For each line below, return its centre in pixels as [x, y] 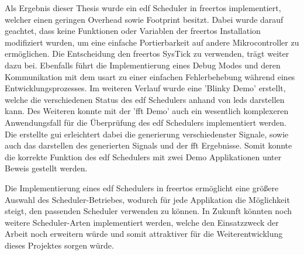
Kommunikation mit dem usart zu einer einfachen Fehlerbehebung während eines [150, 76]
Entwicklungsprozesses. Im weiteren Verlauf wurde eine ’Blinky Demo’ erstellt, [145, 88]
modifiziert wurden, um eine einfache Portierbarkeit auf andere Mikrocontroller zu [152, 42]
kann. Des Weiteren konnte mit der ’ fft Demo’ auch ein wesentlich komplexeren [147, 111]
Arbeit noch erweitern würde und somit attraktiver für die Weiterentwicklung [144, 234]
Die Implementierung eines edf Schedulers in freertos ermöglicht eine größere [142, 187]
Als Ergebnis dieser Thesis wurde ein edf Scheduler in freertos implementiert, [143, 8]
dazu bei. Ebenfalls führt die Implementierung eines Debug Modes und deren [143, 65]
